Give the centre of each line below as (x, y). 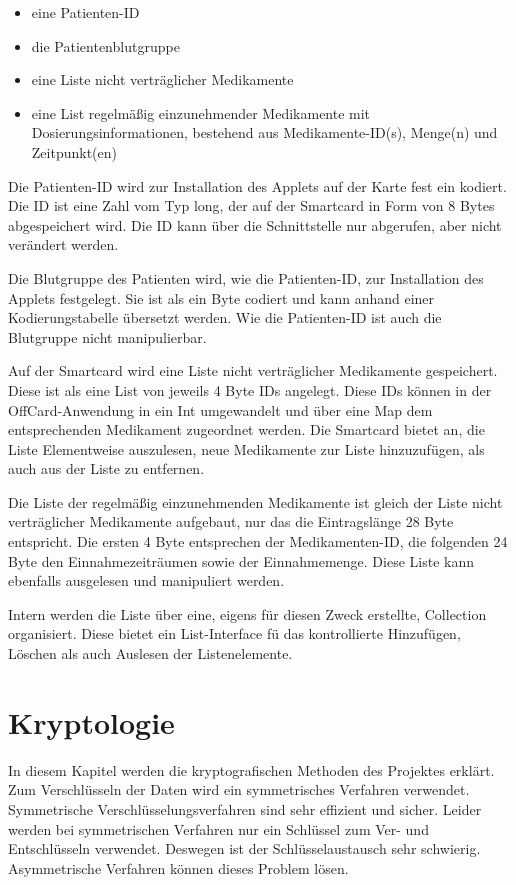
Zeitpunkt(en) (74, 151)
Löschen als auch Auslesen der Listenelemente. (150, 653)
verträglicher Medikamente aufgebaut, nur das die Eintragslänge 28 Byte (231, 521)
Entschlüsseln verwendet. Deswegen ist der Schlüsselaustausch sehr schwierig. (244, 848)
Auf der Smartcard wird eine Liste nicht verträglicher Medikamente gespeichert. (253, 370)
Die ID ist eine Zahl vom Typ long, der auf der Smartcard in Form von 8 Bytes (251, 205)
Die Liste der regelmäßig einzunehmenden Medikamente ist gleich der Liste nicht (255, 501)
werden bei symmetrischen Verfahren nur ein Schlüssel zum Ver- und (218, 828)
